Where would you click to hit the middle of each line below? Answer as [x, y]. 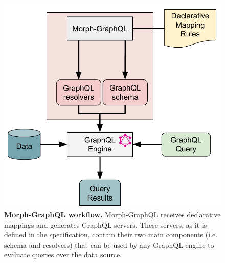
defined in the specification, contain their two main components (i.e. [111, 235]
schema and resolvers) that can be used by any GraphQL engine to [109, 244]
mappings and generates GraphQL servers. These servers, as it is [106, 224]
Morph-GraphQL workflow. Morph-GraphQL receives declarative [112, 215]
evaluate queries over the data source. [63, 255]
